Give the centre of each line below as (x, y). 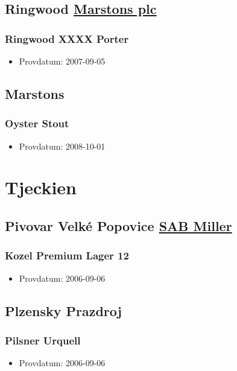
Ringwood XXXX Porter (67, 38)
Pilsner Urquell (43, 340)
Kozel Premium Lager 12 (67, 255)
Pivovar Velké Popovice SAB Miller (118, 225)
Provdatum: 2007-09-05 (62, 61)
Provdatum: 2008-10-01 (62, 146)
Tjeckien (41, 187)
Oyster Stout (37, 123)
